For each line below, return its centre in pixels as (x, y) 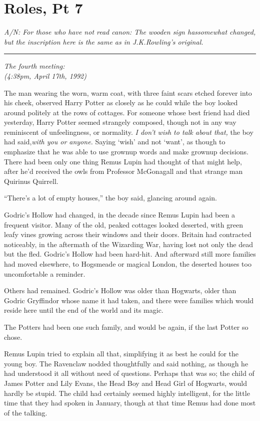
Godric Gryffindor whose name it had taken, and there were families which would (129, 300)
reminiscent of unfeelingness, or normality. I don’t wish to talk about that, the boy (129, 132)
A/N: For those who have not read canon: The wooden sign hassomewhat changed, (130, 32)
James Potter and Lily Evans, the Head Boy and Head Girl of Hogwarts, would (125, 383)
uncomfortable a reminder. (45, 273)
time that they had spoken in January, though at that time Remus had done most (130, 403)
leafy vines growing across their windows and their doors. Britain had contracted (128, 234)
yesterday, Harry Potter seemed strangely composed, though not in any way (120, 122)
